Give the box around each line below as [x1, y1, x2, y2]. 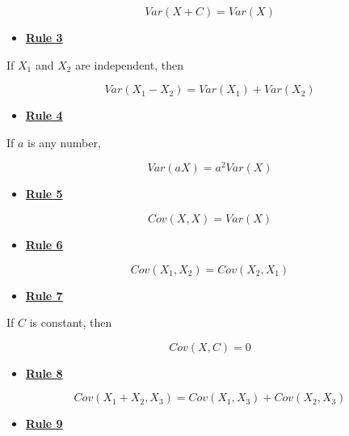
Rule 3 [25, 29, 63, 45]
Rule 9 [25, 415, 63, 432]
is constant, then [29, 314, 112, 331]
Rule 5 [25, 185, 63, 202]
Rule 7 [25, 286, 63, 303]
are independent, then [75, 56, 183, 73]
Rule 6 [25, 236, 63, 253]
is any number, [27, 133, 101, 150]
